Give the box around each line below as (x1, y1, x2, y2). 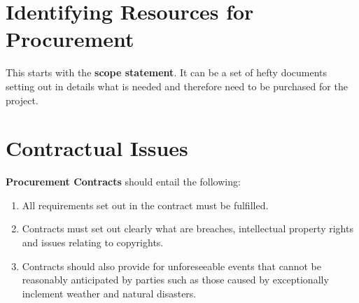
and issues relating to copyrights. (22, 235, 164, 249)
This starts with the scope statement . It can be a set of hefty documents (6, 65, 328, 80)
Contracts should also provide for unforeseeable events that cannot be (22, 258, 321, 273)
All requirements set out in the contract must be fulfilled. (22, 197, 269, 212)
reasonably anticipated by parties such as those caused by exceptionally (22, 272, 329, 287)
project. (6, 92, 38, 107)
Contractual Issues (6, 134, 188, 162)
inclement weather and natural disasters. (22, 286, 197, 300)
